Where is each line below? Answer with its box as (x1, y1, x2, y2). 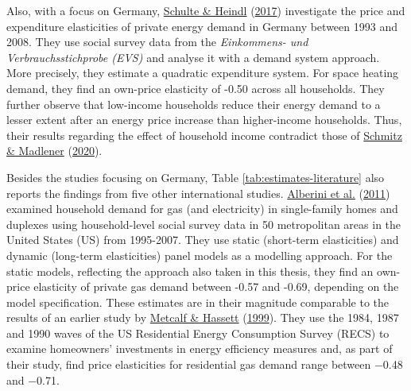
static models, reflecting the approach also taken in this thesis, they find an (6, 262, 374, 279)
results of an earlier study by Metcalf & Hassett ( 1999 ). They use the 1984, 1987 (6, 309, 399, 326)
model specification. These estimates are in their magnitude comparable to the (6, 293, 390, 310)
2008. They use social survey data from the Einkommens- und (6, 33, 308, 50)
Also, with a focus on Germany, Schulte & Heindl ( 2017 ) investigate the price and (6, 2, 405, 18)
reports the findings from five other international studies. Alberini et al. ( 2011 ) (6, 184, 390, 201)
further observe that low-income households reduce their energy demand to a (6, 95, 381, 112)
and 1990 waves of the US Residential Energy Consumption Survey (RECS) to (6, 324, 390, 341)
